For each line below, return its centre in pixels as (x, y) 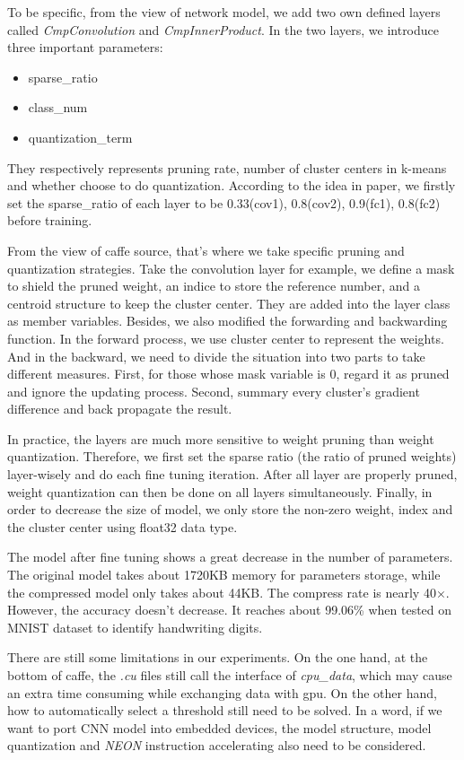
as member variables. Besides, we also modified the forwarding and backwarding (228, 321)
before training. (50, 220)
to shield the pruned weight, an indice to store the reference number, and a (214, 286)
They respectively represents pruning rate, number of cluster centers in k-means (227, 167)
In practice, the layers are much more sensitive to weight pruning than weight (221, 438)
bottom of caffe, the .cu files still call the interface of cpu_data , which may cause (230, 675)
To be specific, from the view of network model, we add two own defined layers (224, 12)
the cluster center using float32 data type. (123, 526)
